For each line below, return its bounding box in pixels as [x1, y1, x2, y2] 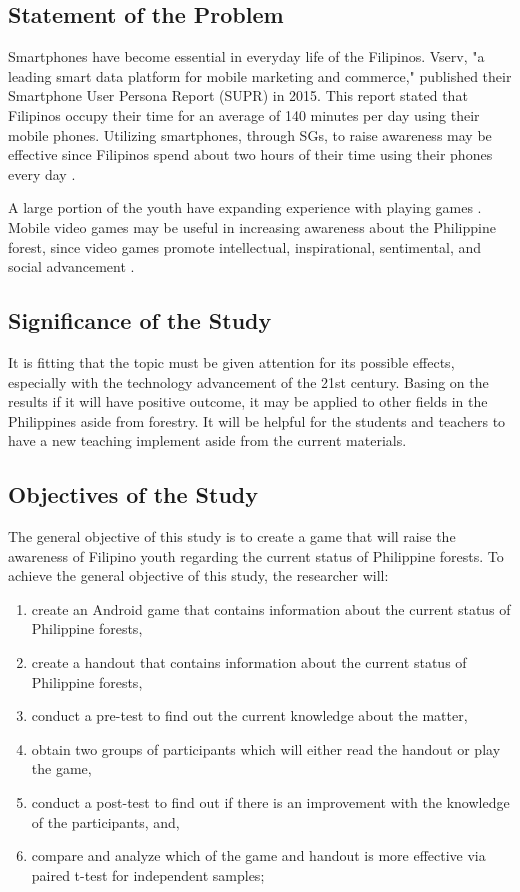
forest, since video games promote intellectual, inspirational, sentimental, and [8, 236, 482, 257]
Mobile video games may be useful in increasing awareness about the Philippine [8, 216, 496, 237]
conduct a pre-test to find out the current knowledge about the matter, [31, 705, 468, 726]
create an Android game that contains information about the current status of [31, 598, 511, 619]
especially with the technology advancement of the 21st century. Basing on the [8, 371, 489, 392]
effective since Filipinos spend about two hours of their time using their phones [8, 144, 493, 165]
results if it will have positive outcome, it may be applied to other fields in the [8, 391, 488, 412]
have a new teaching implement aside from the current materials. [8, 430, 407, 451]
